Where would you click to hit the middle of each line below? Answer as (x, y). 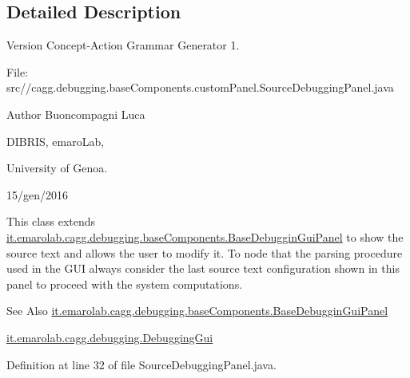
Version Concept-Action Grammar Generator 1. (123, 45)
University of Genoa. (57, 168)
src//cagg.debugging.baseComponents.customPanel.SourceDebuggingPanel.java (200, 87)
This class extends (51, 221)
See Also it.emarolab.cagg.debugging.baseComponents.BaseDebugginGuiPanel (197, 311)
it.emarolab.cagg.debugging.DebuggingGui (110, 337)
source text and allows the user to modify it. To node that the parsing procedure (205, 252)
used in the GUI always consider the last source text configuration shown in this (203, 268)
